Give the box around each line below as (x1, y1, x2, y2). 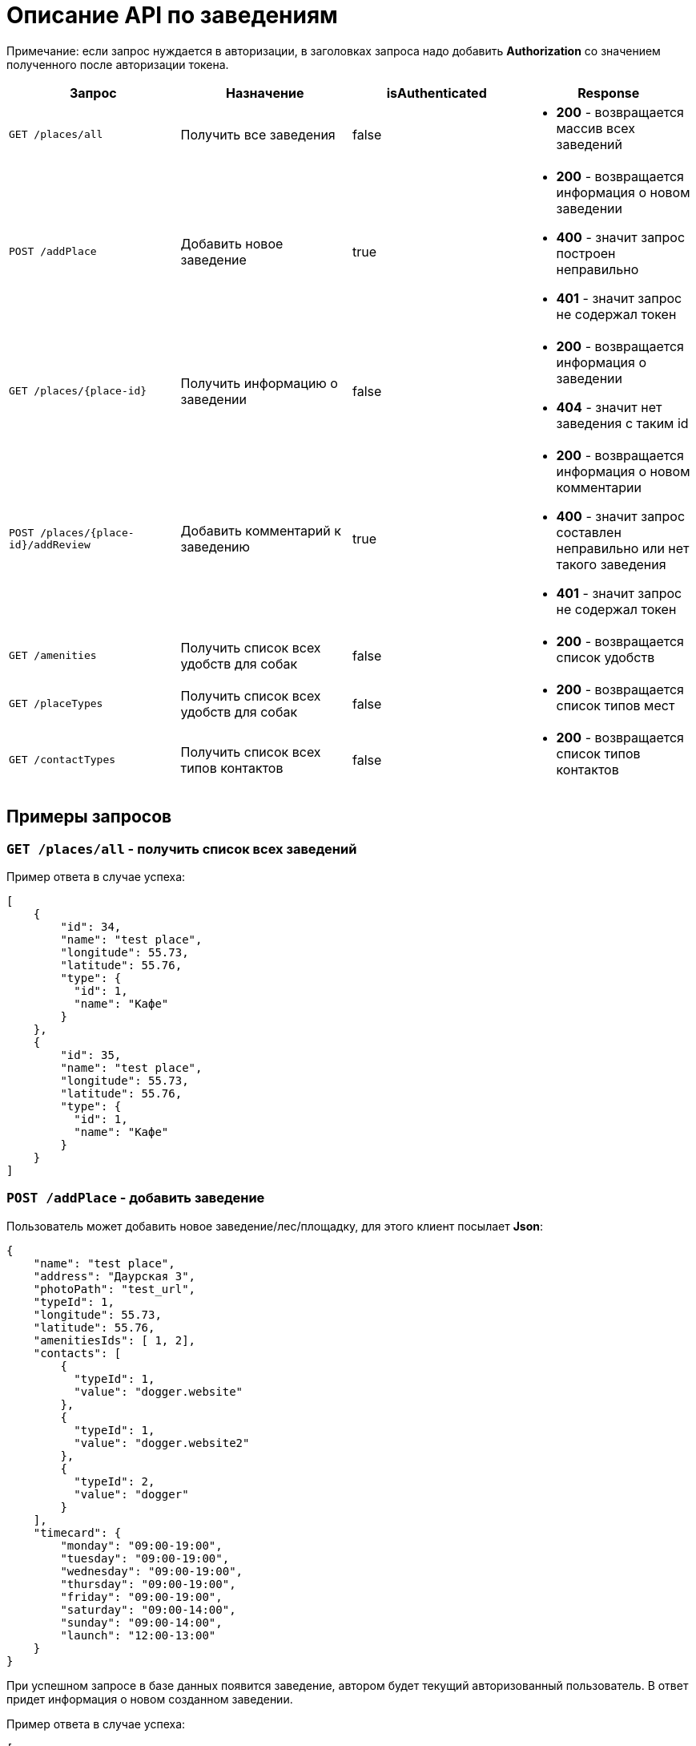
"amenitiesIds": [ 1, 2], (33, 1333, 196, 1347)
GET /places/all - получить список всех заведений (6, 840, 357, 857)
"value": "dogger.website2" (74, 1436, 250, 1449)
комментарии (556, 479, 642, 495)
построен (556, 245, 616, 261)
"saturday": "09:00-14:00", (60, 1603, 236, 1616)
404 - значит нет (556, 398, 662, 415)
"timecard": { (33, 1526, 122, 1539)
